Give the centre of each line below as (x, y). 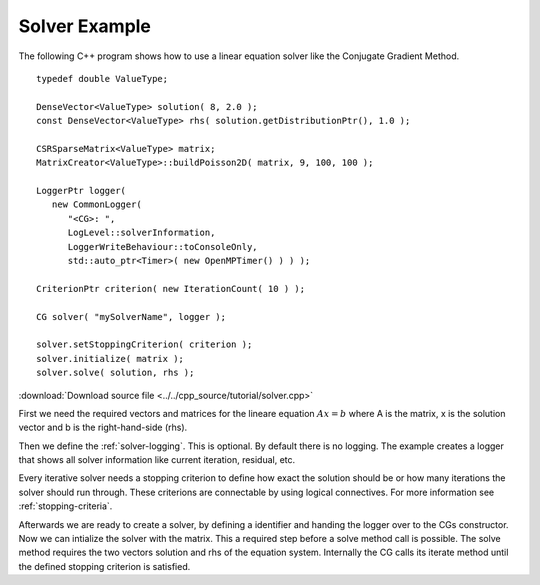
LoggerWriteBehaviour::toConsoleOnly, (163, 246)
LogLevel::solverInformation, (141, 233)
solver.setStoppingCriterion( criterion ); (144, 344)
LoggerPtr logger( (81, 191)
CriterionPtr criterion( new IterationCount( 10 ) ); (170, 288)
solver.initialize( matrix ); (110, 358)
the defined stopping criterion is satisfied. (104, 566)
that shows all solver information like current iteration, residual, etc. (157, 460)
